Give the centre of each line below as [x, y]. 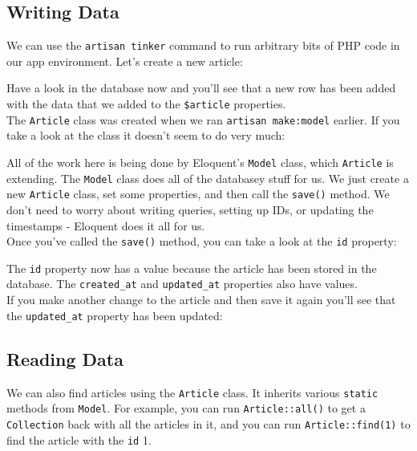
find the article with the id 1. [79, 439]
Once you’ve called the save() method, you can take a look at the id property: [202, 241]
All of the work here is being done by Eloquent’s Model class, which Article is [200, 162]
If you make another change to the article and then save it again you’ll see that [201, 300]
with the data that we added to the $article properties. [146, 104]
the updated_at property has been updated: [115, 315]
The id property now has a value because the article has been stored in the [192, 268]
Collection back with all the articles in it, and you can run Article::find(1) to [208, 423]
